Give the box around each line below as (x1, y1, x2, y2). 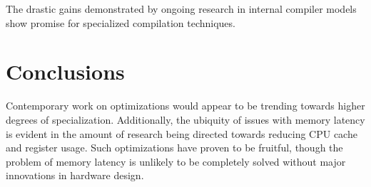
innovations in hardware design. (6, 168, 144, 183)
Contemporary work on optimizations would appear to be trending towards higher (6, 98, 365, 113)
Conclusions (6, 57, 125, 86)
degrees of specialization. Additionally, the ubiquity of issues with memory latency (6, 112, 365, 127)
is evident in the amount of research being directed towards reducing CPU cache (6, 126, 357, 141)
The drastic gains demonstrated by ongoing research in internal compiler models (6, 1, 357, 16)
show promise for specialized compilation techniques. (6, 15, 235, 30)
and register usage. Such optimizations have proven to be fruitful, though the (6, 140, 343, 155)
